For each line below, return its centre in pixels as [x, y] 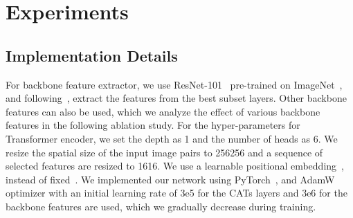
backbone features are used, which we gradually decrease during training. [161, 206]
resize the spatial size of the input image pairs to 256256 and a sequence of [164, 152]
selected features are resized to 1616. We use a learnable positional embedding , [175, 166]
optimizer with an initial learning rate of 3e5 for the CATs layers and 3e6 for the [176, 193]
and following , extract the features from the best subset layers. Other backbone [176, 98]
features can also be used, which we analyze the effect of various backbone [163, 111]
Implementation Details [92, 55]
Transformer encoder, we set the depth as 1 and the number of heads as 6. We [172, 138]
